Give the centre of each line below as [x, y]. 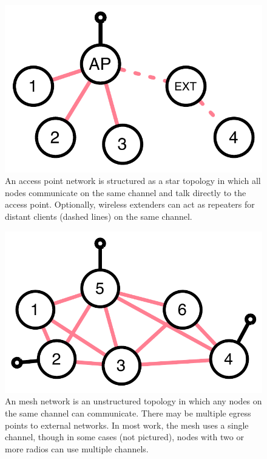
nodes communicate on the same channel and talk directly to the [126, 192]
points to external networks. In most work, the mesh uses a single [127, 425]
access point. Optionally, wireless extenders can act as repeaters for [130, 204]
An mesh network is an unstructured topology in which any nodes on [133, 401]
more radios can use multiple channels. [77, 448]
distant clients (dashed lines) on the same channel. [99, 216]
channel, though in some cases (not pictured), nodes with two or [124, 437]
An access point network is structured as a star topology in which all [133, 181]
